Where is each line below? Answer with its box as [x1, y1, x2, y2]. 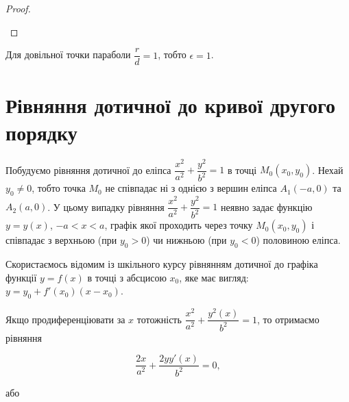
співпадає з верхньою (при [5, 233, 117, 247]
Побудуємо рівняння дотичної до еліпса [5, 162, 171, 177]
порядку [5, 118, 77, 146]
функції [5, 270, 37, 284]
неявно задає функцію [220, 199, 313, 214]
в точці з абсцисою [87, 270, 167, 284]
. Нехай [312, 162, 344, 177]
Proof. [5, 1, 31, 15]
